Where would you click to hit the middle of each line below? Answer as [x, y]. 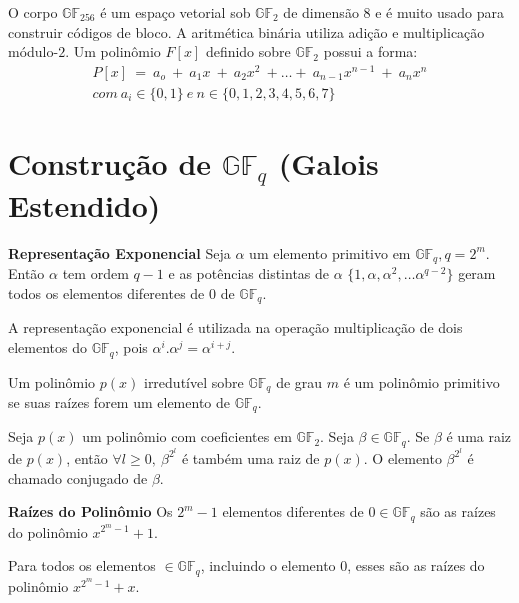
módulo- [33, 51]
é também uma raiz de [250, 457]
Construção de [110, 163]
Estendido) [84, 205]
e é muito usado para [440, 12]
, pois [131, 347]
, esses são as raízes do [416, 565]
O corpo [33, 12]
